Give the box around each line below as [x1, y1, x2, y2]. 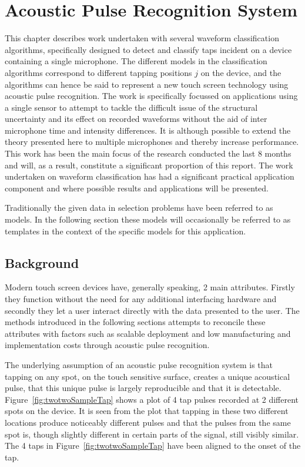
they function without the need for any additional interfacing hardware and [5, 293, 277, 305]
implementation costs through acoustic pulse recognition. [5, 339, 210, 351]
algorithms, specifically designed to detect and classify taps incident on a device [5, 43, 292, 55]
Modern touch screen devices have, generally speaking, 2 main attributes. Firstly [5, 281, 295, 293]
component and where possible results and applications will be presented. [5, 181, 269, 194]
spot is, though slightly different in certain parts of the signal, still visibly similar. [5, 428, 299, 440]
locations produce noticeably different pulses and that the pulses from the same [5, 416, 291, 428]
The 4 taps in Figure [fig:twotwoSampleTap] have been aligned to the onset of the [5, 439, 301, 452]
